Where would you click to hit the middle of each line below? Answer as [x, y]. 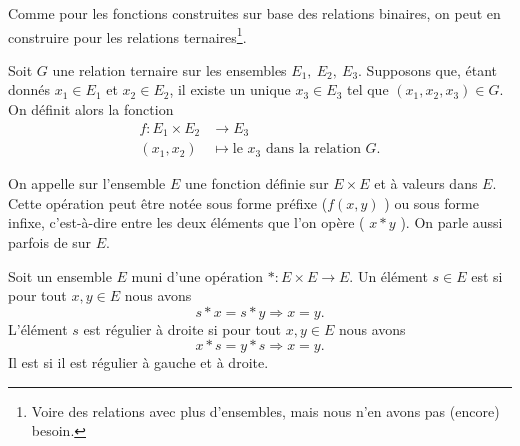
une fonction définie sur [256, 183]
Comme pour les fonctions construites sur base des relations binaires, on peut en [254, 13]
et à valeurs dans [426, 183]
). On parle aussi [451, 222]
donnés [29, 89]
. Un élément [388, 275]
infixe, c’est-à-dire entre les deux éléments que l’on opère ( [186, 222]
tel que [367, 89]
